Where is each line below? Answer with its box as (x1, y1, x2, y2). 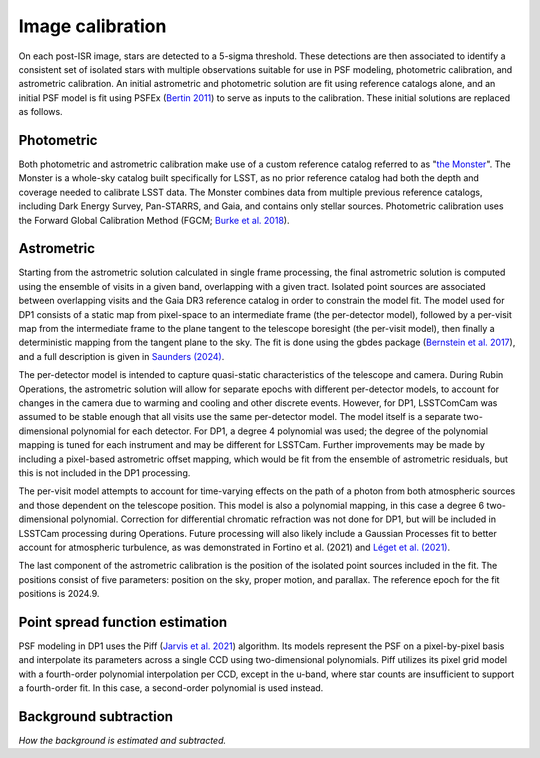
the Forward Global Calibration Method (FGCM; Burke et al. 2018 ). (18, 214, 290, 226)
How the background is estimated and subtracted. (18, 735, 227, 747)
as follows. (18, 106, 64, 118)
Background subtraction (18, 708, 174, 725)
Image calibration (18, 15, 167, 37)
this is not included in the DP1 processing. (18, 466, 191, 479)
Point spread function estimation (18, 613, 228, 630)
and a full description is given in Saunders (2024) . (18, 350, 225, 362)
